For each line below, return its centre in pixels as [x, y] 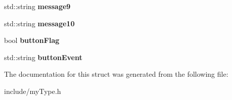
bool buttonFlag [32, 40]
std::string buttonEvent [43, 57]
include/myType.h [33, 91]
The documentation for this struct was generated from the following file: [116, 74]
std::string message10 [40, 23]
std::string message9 [37, 6]
